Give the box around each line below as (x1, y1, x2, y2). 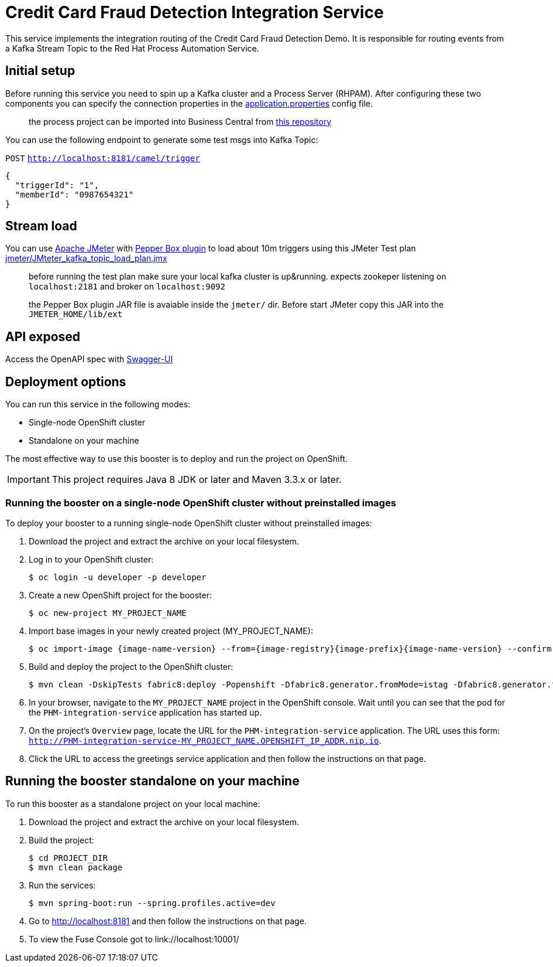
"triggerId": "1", (15, 180, 99, 190)
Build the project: (29, 835, 94, 845)
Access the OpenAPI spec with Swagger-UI (5, 354, 173, 365)
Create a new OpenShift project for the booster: (29, 590, 212, 600)
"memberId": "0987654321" (15, 189, 134, 199)
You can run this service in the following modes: (5, 399, 191, 410)
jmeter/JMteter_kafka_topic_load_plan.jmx (5, 253, 167, 264)
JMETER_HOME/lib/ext (29, 309, 123, 319)
